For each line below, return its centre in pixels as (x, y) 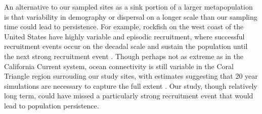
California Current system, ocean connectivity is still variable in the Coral (119, 66)
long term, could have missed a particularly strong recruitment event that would (129, 96)
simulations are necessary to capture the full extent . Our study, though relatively (131, 85)
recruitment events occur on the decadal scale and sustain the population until (126, 46)
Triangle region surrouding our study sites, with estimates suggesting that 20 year (131, 76)
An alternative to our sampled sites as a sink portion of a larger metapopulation (128, 7)
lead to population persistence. (52, 105)
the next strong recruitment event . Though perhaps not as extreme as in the (124, 56)
